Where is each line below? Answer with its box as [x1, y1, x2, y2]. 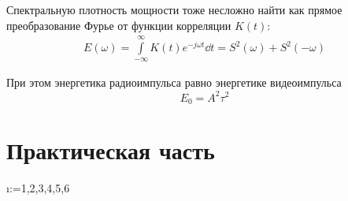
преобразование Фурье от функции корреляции [6, 17, 231, 33]
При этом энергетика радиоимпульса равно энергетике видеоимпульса [6, 74, 342, 91]
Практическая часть [6, 134, 215, 166]
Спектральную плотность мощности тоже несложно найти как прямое [6, 2, 342, 17]
